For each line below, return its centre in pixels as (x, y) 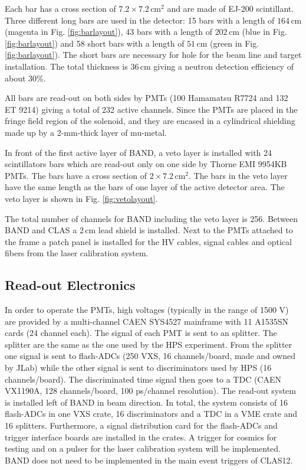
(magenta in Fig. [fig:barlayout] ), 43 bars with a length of (108, 32)
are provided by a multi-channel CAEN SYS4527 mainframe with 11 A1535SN (147, 321)
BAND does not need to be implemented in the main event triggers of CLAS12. (149, 460)
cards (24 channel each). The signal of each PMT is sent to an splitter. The (141, 333)
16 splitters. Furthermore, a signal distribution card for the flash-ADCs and (141, 425)
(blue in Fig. (264, 32)
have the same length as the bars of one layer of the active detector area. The (145, 187)
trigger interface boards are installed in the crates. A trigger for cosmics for (141, 437)
